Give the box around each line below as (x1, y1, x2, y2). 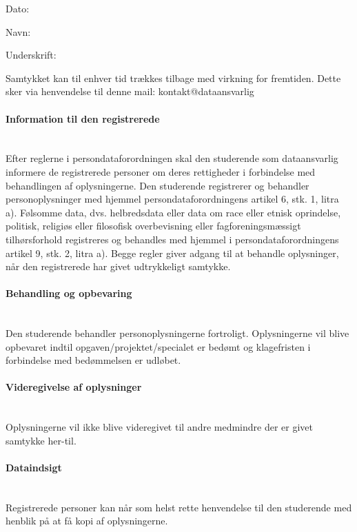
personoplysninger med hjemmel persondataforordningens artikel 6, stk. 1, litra (6, 192, 339, 206)
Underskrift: (6, 48, 57, 62)
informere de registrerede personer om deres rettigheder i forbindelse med (6, 164, 316, 178)
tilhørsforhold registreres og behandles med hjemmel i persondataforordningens (6, 232, 339, 246)
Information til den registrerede (6, 111, 160, 125)
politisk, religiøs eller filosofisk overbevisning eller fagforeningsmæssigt (6, 218, 301, 233)
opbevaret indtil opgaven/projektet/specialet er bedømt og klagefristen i (6, 339, 311, 354)
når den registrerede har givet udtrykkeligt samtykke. (6, 259, 231, 274)
